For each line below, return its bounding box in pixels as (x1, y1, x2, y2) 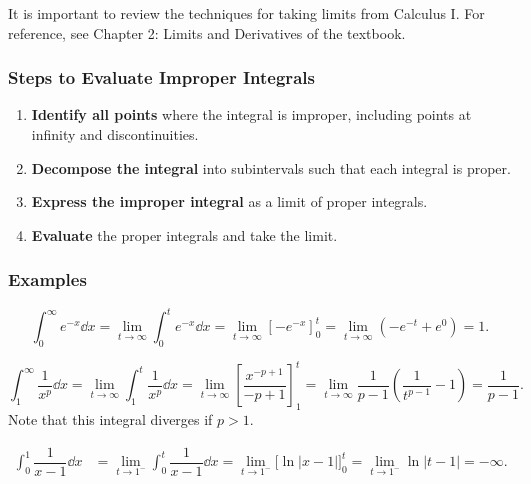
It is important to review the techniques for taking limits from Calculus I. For (8, 3, 485, 23)
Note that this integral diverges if (8, 409, 213, 430)
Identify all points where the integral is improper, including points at (31, 104, 472, 125)
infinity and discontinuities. (31, 124, 199, 144)
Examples (8, 267, 87, 292)
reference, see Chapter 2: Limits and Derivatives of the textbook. (8, 22, 406, 43)
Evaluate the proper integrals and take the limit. (31, 224, 338, 245)
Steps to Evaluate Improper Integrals (8, 65, 315, 90)
